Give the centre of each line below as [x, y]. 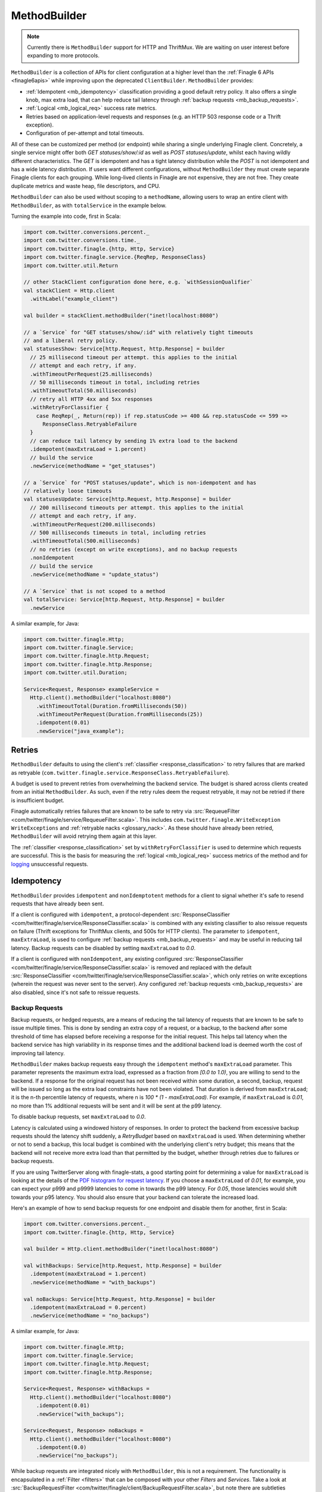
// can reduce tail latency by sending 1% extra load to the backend [134, 441]
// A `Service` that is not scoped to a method [94, 591]
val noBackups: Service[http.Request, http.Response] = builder [120, 1299]
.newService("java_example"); [80, 731]
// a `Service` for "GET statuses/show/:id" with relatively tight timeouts [138, 332]
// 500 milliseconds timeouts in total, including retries [118, 533]
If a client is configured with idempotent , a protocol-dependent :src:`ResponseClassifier [120, 915]
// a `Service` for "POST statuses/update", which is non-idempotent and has [140, 483]
